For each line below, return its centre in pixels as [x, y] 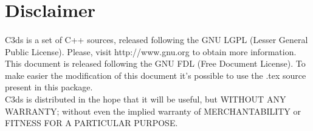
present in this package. [49, 87]
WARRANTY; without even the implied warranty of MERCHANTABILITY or [153, 111]
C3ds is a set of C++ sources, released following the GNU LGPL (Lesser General [156, 39]
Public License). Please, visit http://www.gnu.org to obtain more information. [151, 51]
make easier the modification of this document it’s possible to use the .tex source [156, 75]
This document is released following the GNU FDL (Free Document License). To [155, 63]
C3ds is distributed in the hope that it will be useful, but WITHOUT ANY [146, 99]
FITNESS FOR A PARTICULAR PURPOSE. [91, 123]
